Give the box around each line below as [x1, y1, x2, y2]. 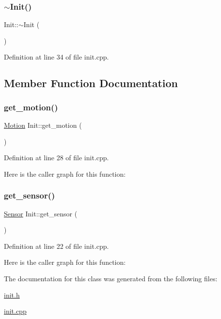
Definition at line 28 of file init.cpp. [4, 152, 109, 163]
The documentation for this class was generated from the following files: [4, 273, 218, 283]
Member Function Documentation [4, 76, 178, 91]
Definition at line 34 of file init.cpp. [4, 52, 109, 62]
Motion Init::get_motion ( [4, 120, 82, 130]
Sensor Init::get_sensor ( [4, 208, 78, 218]
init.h [4, 289, 20, 300]
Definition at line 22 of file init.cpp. [4, 241, 109, 251]
